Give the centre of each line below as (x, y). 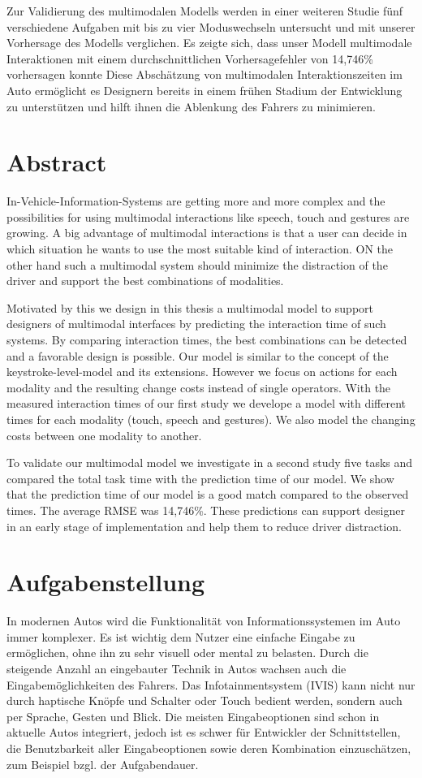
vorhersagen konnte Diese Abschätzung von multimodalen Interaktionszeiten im (205, 74)
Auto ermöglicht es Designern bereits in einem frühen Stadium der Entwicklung (205, 90)
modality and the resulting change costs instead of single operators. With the (199, 387)
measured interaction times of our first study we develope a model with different (207, 403)
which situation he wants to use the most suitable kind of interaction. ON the (200, 249)
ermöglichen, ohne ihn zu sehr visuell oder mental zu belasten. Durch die (187, 653)
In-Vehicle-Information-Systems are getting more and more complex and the (196, 201)
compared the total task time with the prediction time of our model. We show (200, 478)
